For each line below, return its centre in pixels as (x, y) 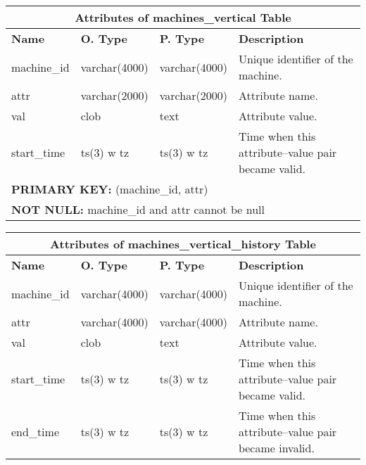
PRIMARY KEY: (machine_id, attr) (110, 189)
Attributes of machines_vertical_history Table (183, 244)
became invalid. (276, 448)
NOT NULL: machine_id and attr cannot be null (138, 209)
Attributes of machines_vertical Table (183, 17)
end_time (36, 432)
